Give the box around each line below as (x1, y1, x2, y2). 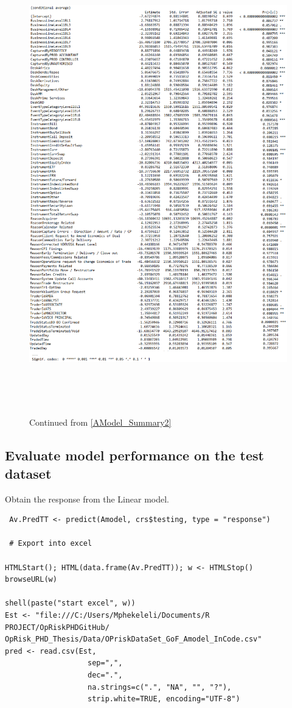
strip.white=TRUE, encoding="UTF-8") (88, 695, 240, 704)
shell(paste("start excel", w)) (5, 599, 136, 608)
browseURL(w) (5, 575, 57, 584)
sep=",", (88, 659, 123, 668)
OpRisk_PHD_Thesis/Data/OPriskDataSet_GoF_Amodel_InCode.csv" (5, 635, 262, 644)
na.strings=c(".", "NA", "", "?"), (88, 682, 232, 692)
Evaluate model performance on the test (5, 446, 264, 465)
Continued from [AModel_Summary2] (29, 416, 172, 429)
